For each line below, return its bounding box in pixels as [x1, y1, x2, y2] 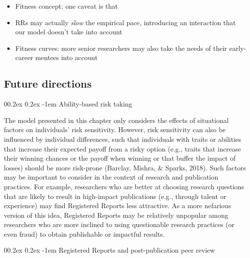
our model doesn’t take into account [15, 27, 122, 37]
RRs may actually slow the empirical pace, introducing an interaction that [15, 17, 236, 27]
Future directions [4, 76, 92, 91]
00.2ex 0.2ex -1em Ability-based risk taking [4, 99, 132, 109]
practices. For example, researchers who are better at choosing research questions [4, 181, 244, 191]
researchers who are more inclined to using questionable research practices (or [4, 219, 235, 229]
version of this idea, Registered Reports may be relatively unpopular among [4, 210, 229, 220]
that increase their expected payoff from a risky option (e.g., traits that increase [4, 143, 241, 153]
